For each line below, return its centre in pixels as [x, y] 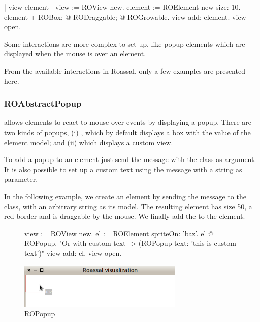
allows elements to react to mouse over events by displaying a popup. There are [128, 122]
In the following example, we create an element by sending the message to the [125, 196]
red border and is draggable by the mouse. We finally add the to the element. [125, 216]
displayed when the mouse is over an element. [75, 54]
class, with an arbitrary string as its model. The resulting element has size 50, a [128, 206]
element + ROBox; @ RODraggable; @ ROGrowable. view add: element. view [125, 17]
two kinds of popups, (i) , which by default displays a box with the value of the [127, 132]
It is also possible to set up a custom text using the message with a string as [123, 169]
